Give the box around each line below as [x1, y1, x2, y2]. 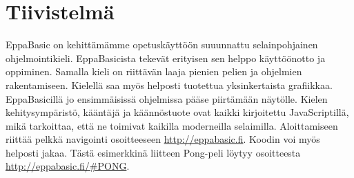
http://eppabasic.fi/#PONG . [6, 159, 130, 173]
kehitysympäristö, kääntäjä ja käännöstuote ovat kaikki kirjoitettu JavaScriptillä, [6, 105, 349, 119]
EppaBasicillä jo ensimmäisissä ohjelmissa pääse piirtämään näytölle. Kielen [6, 91, 328, 106]
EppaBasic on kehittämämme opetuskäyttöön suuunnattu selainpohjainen [6, 37, 318, 52]
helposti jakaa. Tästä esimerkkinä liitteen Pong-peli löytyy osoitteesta [6, 145, 301, 159]
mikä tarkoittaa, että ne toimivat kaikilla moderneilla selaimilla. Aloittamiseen [6, 118, 338, 132]
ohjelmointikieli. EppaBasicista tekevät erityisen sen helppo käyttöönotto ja [6, 50, 326, 65]
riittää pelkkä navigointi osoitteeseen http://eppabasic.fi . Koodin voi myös [6, 132, 320, 146]
